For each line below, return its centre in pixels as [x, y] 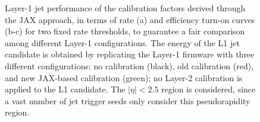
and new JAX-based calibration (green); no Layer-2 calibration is [124, 77]
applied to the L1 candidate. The [65, 89]
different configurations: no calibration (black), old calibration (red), [129, 65]
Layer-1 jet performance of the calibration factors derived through [125, 8]
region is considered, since [209, 89]
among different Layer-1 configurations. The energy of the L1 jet [122, 42]
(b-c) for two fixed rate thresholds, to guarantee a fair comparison [125, 31]
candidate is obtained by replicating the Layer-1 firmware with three [130, 54]
